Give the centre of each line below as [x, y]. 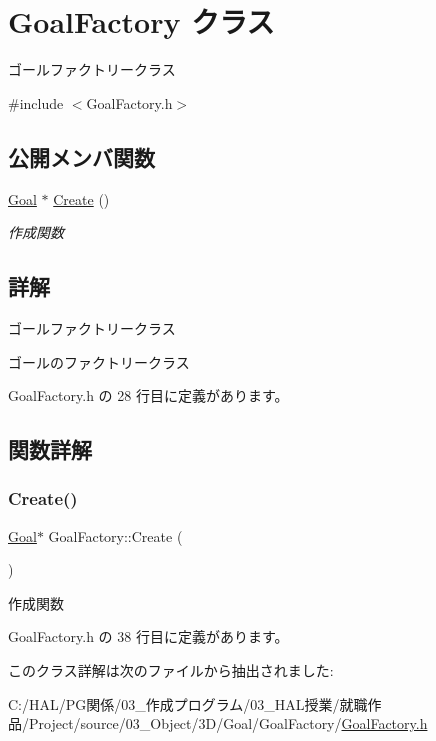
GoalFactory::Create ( [115, 535]
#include [36, 102]
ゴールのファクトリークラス [99, 361]
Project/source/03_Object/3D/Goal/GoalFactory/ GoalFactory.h [228, 723]
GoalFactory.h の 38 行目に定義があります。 [148, 636]
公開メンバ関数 [81, 156]
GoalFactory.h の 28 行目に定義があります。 [148, 395]
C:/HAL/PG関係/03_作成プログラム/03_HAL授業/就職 [188, 703]
